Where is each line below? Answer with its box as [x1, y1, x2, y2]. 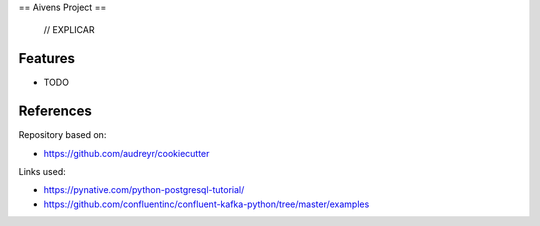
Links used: [18, 165, 67, 177]
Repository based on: [18, 129, 107, 141]
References [18, 103, 92, 120]
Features [18, 50, 75, 67]
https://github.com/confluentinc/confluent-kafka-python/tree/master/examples [43, 198, 370, 210]
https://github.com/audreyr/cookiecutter [43, 147, 210, 159]
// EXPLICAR [43, 24, 95, 36]
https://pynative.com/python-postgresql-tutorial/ [43, 184, 245, 196]
